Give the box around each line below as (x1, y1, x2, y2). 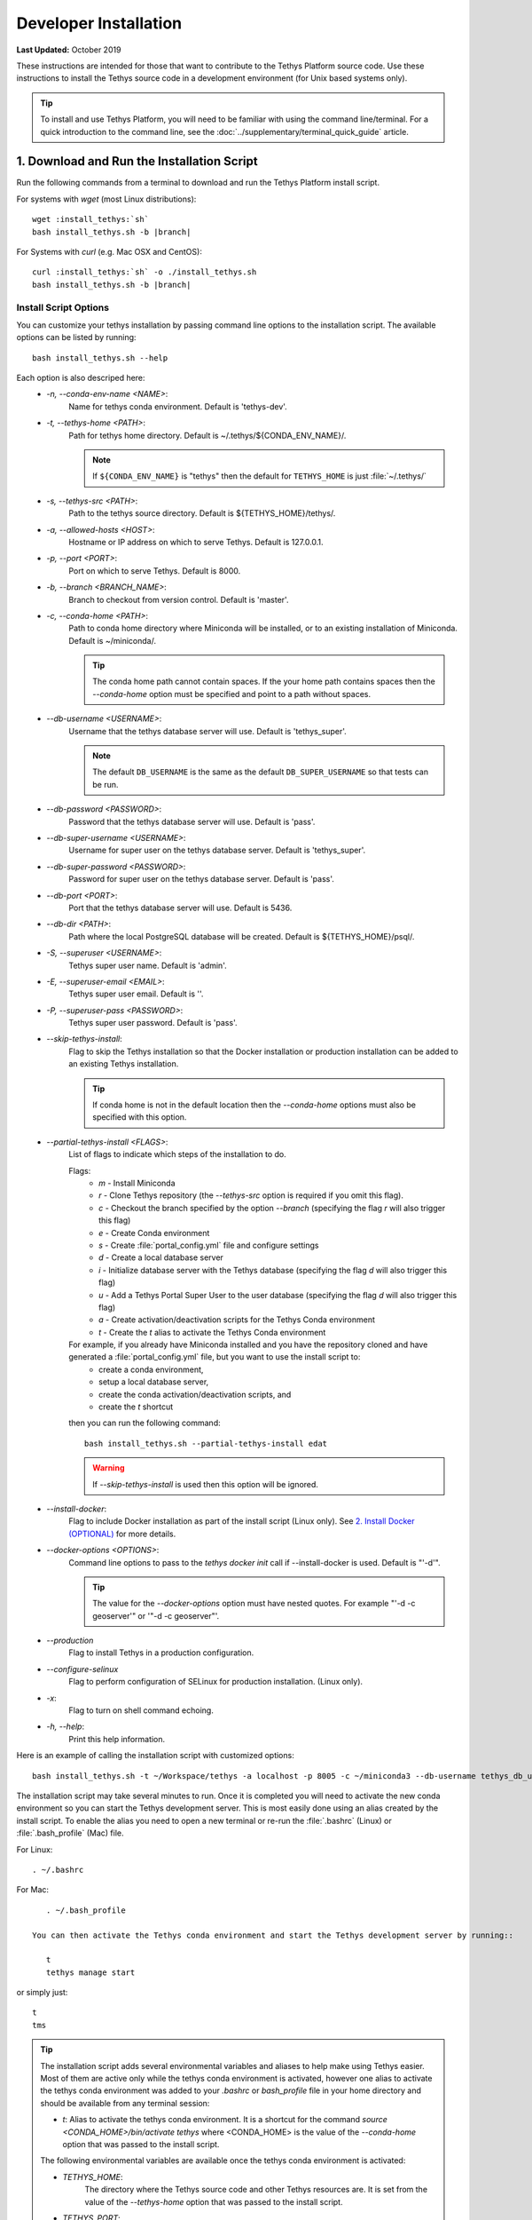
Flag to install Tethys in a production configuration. (68, 1647, 254, 1658)
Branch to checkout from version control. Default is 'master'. (68, 594, 289, 605)
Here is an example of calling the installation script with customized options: (16, 1750, 294, 1761)
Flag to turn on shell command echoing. (68, 1705, 215, 1716)
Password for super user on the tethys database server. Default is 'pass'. (68, 874, 334, 884)
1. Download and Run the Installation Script (16, 154, 258, 169)
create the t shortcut (98, 1401, 174, 1412)
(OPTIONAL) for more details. (68, 1528, 176, 1539)
